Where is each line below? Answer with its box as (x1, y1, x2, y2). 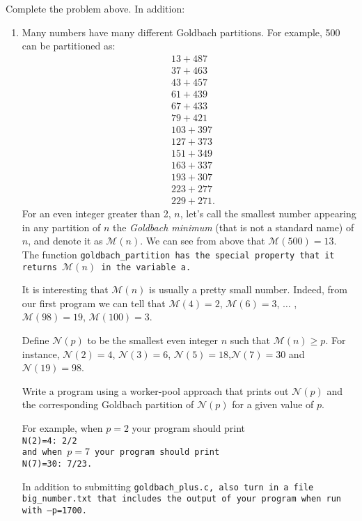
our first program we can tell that (22, 295, 166, 310)
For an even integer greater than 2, (22, 206, 171, 221)
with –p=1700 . (22, 505, 87, 515)
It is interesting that (22, 282, 109, 297)
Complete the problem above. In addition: (6, 1, 185, 15)
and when (22, 447, 63, 458)
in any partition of (22, 219, 101, 234)
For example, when (22, 421, 103, 435)
